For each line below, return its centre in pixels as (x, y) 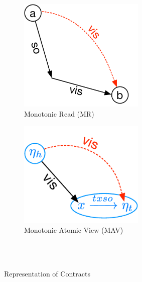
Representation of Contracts (47, 273)
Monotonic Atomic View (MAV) (74, 229)
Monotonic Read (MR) (59, 113)
